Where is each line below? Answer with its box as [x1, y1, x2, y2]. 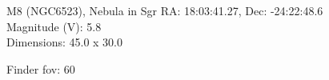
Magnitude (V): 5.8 [6, 18, 102, 34]
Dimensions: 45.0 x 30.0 [6, 34, 123, 50]
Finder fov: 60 [6, 60, 75, 77]
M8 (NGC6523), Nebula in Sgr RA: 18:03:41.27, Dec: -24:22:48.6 [6, 2, 323, 18]
